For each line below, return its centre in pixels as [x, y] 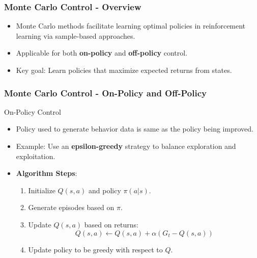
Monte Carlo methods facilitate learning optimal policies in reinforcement [131, 26]
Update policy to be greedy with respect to [95, 249]
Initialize [42, 190]
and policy [105, 190]
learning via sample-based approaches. [76, 35]
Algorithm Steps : [47, 173]
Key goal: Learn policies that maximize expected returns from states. [124, 70]
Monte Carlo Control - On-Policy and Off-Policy [105, 93]
